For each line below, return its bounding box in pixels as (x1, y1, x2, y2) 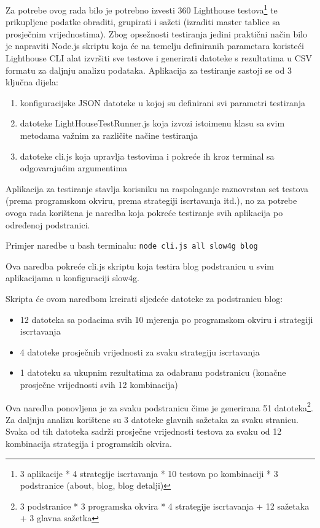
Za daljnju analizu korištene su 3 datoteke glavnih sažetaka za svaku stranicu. (6, 413, 299, 425)
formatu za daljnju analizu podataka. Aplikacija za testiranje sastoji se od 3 (6, 63, 292, 76)
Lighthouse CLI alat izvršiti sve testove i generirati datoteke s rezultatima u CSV (6, 52, 313, 64)
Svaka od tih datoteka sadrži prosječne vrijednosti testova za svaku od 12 (6, 425, 282, 438)
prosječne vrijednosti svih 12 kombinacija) (20, 378, 178, 390)
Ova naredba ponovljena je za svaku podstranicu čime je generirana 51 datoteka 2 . (6, 399, 313, 414)
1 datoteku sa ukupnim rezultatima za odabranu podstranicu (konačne (20, 366, 286, 379)
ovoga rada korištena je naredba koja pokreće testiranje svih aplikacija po (6, 206, 283, 219)
